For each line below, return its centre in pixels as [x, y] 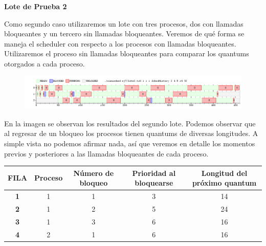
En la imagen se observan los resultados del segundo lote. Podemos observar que [130, 123]
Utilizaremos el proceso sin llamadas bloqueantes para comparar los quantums [127, 53]
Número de [94, 173]
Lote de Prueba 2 [36, 6]
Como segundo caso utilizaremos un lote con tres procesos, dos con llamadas [124, 23]
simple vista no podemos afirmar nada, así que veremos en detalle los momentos [130, 143]
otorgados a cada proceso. [45, 63]
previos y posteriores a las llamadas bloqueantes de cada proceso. [106, 153]
